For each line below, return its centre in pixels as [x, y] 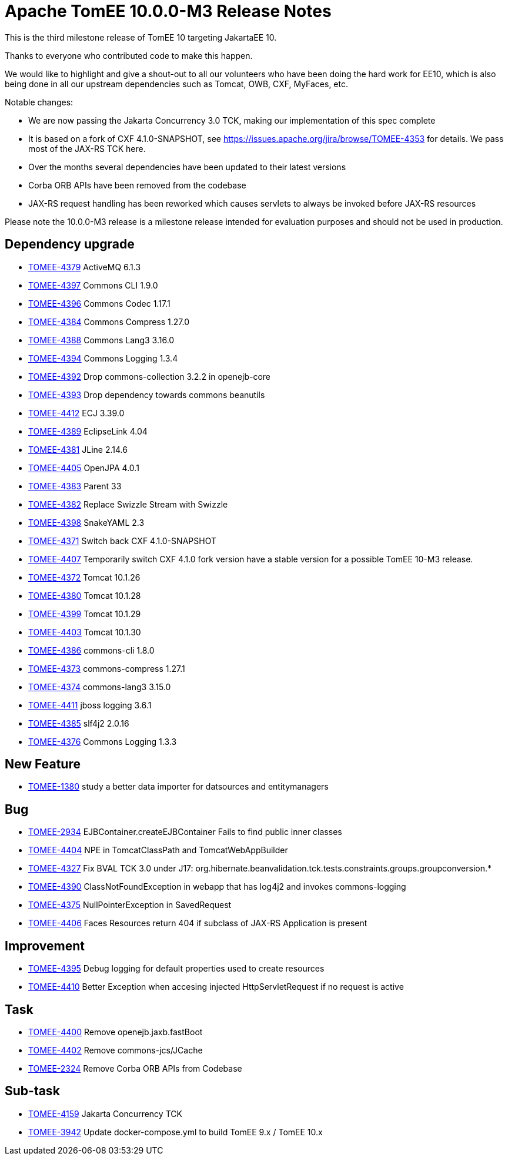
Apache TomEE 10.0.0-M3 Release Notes [168, 11]
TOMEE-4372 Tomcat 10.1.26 [84, 577]
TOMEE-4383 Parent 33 [75, 486]
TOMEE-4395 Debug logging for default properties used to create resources [176, 969]
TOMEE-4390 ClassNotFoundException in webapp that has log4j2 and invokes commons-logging [217, 887]
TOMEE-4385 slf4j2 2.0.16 [79, 723]
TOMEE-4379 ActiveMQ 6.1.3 [85, 267]
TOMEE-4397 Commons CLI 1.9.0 [93, 285]
